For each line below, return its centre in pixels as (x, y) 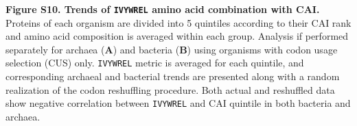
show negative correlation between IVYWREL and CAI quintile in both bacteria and (178, 103)
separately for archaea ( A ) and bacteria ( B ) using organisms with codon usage (172, 49)
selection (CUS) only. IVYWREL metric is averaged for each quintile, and (155, 63)
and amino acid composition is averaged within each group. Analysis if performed (177, 36)
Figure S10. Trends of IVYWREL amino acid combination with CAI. (163, 9)
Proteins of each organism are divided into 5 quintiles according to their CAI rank (178, 22)
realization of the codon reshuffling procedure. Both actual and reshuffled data (170, 89)
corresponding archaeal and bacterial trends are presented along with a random (173, 76)
